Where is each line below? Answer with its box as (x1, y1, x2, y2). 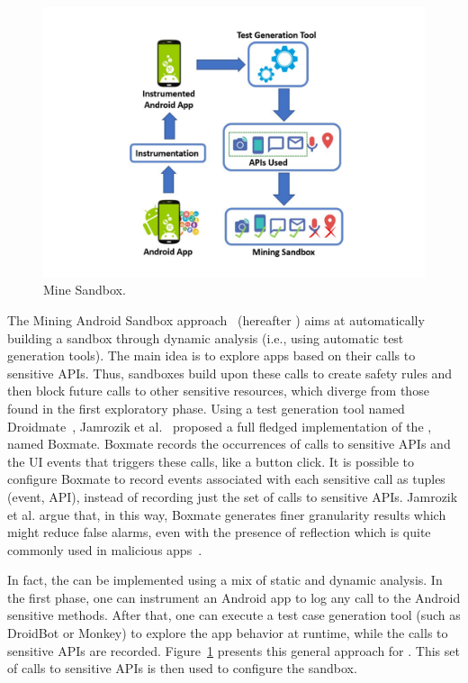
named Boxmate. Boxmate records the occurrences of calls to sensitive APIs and (7, 434, 451, 453)
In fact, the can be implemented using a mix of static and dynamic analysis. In (7, 570, 443, 589)
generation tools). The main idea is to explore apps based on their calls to (7, 346, 416, 365)
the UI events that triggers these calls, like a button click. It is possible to (7, 451, 415, 470)
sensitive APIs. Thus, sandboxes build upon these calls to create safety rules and (7, 363, 453, 382)
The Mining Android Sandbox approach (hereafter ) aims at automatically (7, 310, 425, 329)
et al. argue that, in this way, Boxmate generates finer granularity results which (7, 505, 446, 524)
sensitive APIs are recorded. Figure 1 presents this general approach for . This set (7, 641, 460, 660)
